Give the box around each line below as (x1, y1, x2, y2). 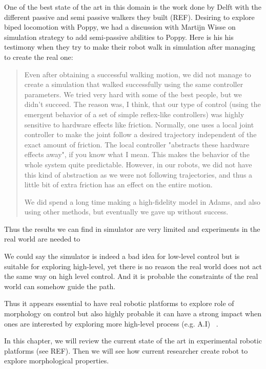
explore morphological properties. (4, 355, 109, 366)
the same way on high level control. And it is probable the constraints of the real (4, 271, 258, 281)
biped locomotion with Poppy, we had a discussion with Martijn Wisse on (4, 21, 236, 32)
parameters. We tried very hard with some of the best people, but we (24, 89, 242, 99)
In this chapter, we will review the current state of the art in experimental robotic (4, 335, 262, 346)
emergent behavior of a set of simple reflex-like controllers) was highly (24, 108, 244, 119)
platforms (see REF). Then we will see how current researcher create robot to (4, 345, 248, 356)
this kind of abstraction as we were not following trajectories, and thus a (24, 169, 253, 180)
